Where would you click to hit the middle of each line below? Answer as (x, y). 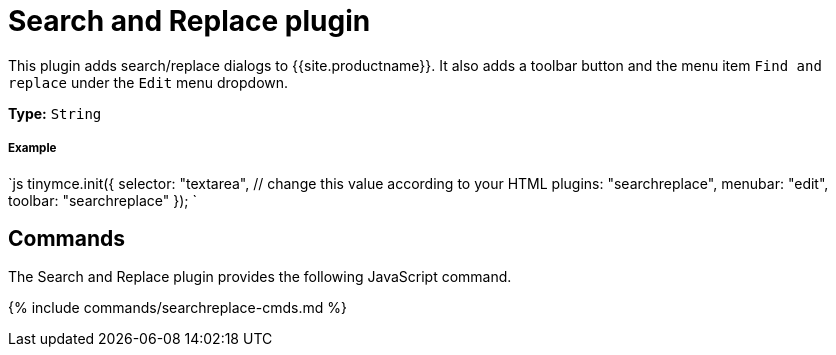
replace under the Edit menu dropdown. (148, 82)
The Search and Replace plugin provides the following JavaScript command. (260, 277)
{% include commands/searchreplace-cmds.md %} (177, 308)
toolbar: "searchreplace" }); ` (103, 200)
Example (32, 148)
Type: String (55, 113)
